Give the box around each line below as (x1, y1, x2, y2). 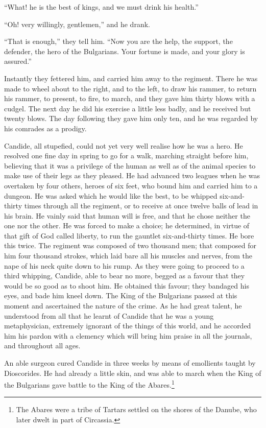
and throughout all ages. (4, 340, 81, 351)
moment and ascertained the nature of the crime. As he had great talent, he (4, 300, 242, 311)
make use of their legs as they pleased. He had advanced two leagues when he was (4, 170, 260, 181)
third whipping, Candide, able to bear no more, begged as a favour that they (4, 270, 245, 281)
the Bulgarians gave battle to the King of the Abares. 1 (4, 378, 175, 390)
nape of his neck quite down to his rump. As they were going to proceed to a (4, 260, 245, 271)
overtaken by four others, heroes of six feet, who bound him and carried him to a (4, 180, 258, 191)
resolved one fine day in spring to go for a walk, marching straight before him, (4, 150, 249, 161)
